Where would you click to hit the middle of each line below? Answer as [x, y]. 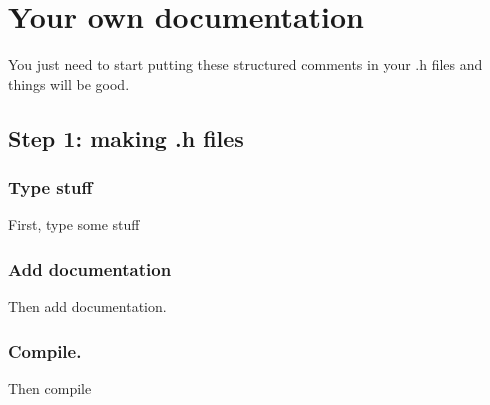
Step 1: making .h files [126, 137]
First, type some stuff [74, 224]
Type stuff [50, 187]
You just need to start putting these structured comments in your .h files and [245, 64]
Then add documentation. [87, 306]
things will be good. [69, 83]
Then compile [50, 387]
